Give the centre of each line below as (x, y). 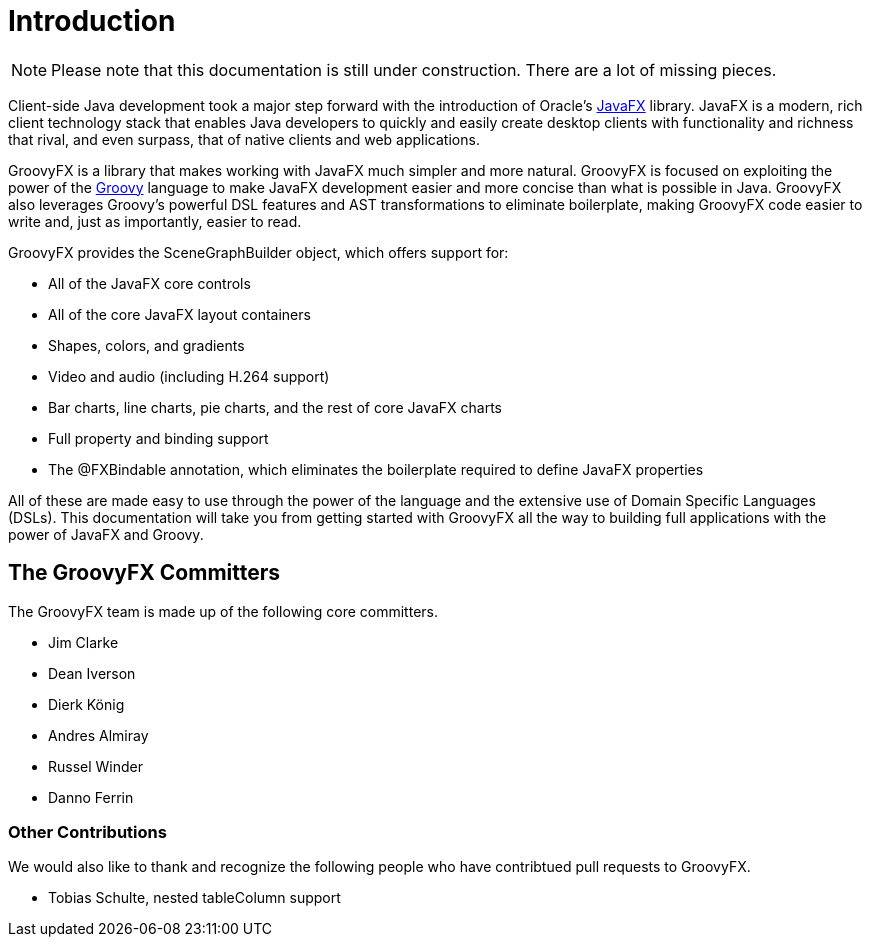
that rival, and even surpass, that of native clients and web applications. (244, 139)
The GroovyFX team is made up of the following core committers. (223, 611)
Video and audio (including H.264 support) (189, 376)
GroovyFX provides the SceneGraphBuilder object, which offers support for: (258, 252)
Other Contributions (87, 831)
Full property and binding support (158, 438)
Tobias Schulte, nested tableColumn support (194, 898)
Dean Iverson (92, 673)
